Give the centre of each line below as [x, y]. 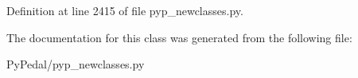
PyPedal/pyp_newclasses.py [76, 64]
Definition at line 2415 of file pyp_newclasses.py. [125, 10]
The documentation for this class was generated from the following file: [179, 37]
